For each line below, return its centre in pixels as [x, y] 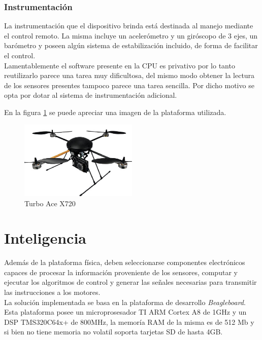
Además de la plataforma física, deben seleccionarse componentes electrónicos [125, 262]
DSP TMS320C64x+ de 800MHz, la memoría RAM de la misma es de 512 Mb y [129, 322]
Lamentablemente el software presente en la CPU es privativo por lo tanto [120, 65]
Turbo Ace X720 [50, 203]
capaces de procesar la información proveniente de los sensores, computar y [121, 272]
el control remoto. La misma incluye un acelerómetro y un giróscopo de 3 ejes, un [131, 35]
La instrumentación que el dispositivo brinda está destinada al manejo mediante [129, 26]
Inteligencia [45, 238]
